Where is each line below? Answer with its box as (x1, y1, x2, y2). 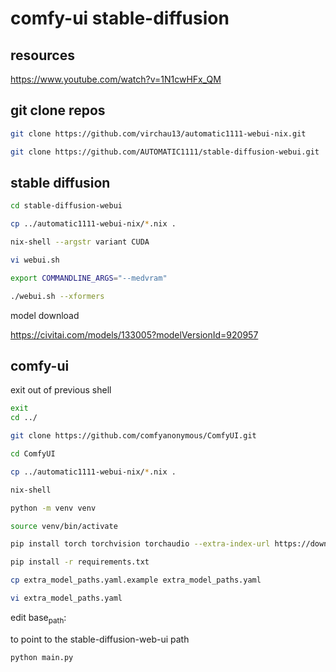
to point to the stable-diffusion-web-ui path (10, 633, 190, 645)
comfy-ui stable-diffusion (10, 7, 230, 30)
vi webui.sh (10, 255, 60, 265)
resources (10, 47, 75, 64)
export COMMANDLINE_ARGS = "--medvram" (10, 273, 168, 283)
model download (10, 309, 80, 321)
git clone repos (10, 102, 106, 119)
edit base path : (10, 611, 67, 626)
